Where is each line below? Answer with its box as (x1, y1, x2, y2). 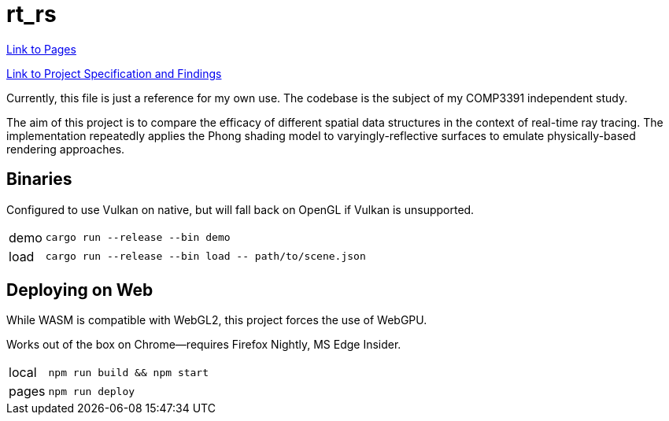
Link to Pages (6, 42, 76, 56)
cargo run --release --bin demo (45, 231, 231, 244)
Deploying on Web (6, 280, 153, 301)
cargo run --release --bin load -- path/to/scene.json (45, 250, 366, 263)
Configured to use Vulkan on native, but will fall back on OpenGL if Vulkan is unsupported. (6, 202, 475, 216)
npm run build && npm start (48, 366, 209, 379)
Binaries (6, 169, 72, 190)
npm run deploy (48, 385, 135, 397)
